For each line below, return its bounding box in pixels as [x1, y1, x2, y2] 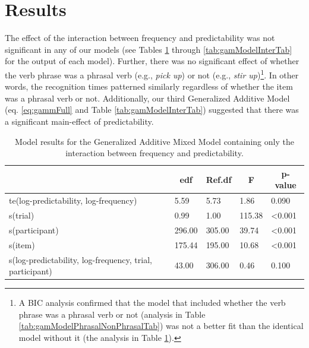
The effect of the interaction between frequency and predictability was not [5, 31, 275, 44]
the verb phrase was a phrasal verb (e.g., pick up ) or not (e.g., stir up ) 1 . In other [5, 67, 299, 81]
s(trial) [9, 209, 34, 221]
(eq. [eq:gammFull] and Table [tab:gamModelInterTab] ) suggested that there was [5, 103, 299, 116]
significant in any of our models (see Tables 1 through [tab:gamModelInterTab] [5, 43, 292, 55]
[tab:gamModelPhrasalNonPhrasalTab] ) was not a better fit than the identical [18, 319, 304, 332]
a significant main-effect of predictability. [5, 115, 154, 127]
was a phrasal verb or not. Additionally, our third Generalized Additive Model [5, 91, 290, 104]
